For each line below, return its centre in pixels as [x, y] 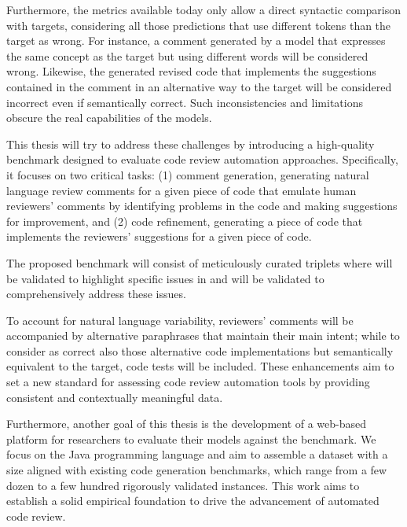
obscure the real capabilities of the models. [109, 118]
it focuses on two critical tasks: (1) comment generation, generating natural [188, 174]
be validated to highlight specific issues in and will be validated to [165, 278]
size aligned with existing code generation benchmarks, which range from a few [197, 470]
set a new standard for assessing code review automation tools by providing [188, 382]
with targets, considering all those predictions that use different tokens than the [199, 25]
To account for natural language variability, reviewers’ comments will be [180, 320]
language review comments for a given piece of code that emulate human [181, 190]
